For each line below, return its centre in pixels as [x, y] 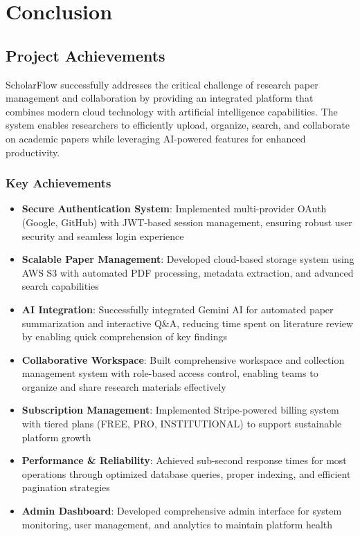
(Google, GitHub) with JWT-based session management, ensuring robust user [187, 222]
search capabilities [60, 286]
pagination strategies [66, 487]
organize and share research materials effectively [124, 386]
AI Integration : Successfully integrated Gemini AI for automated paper [178, 309]
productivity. [33, 152]
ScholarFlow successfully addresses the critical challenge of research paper [162, 84]
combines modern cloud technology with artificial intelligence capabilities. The [172, 111]
